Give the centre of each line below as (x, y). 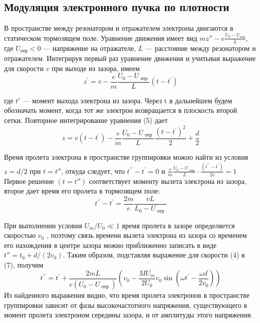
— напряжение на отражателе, (90, 48)
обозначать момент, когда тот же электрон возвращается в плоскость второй (121, 110)
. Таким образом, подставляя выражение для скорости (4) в (154, 255)
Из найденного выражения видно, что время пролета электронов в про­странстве (127, 295)
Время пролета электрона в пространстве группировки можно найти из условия (126, 157)
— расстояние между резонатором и (200, 48)
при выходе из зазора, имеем (96, 68)
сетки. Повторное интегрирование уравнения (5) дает (86, 120)
